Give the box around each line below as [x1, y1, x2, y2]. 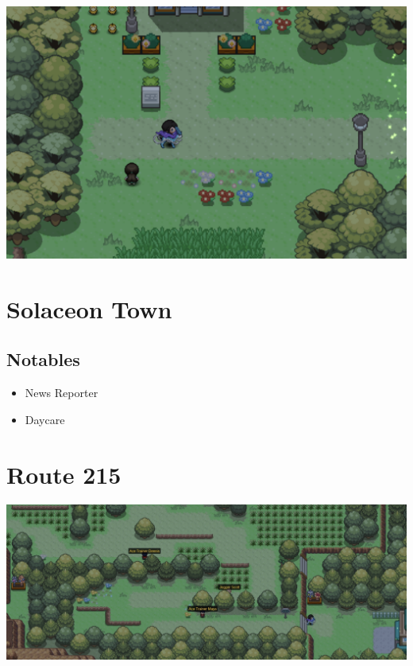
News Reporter [25, 384, 98, 401]
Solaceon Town [6, 292, 172, 325]
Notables [6, 347, 80, 372]
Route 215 [6, 458, 122, 490]
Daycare [25, 411, 65, 427]
